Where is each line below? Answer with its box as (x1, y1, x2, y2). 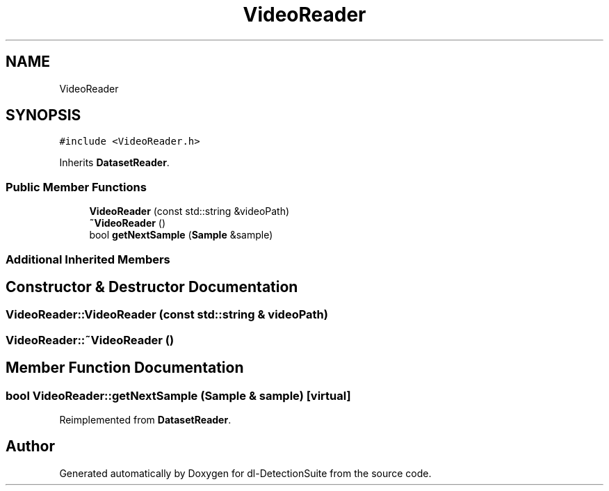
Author (6, 437, 55, 456)
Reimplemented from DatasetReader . (59, 414, 232, 426)
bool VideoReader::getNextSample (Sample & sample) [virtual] (6, 388, 351, 403)
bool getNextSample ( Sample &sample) (89, 229, 273, 241)
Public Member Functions (6, 179, 147, 194)
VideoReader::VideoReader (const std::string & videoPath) (6, 307, 328, 322)
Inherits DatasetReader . (59, 156, 170, 169)
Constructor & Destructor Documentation (6, 277, 298, 296)
